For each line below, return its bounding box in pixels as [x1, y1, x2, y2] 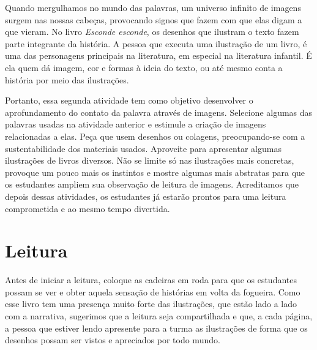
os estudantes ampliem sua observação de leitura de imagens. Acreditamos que [5, 178, 299, 191]
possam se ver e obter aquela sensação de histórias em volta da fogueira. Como [5, 285, 300, 298]
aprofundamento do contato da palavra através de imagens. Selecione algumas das [5, 105, 313, 118]
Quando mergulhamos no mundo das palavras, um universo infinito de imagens [5, 1, 301, 13]
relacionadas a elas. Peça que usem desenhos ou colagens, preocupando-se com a [5, 129, 305, 142]
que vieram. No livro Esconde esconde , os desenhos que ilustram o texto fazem [5, 25, 299, 38]
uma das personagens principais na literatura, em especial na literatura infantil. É [5, 49, 312, 62]
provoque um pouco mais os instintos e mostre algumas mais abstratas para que [5, 165, 305, 178]
